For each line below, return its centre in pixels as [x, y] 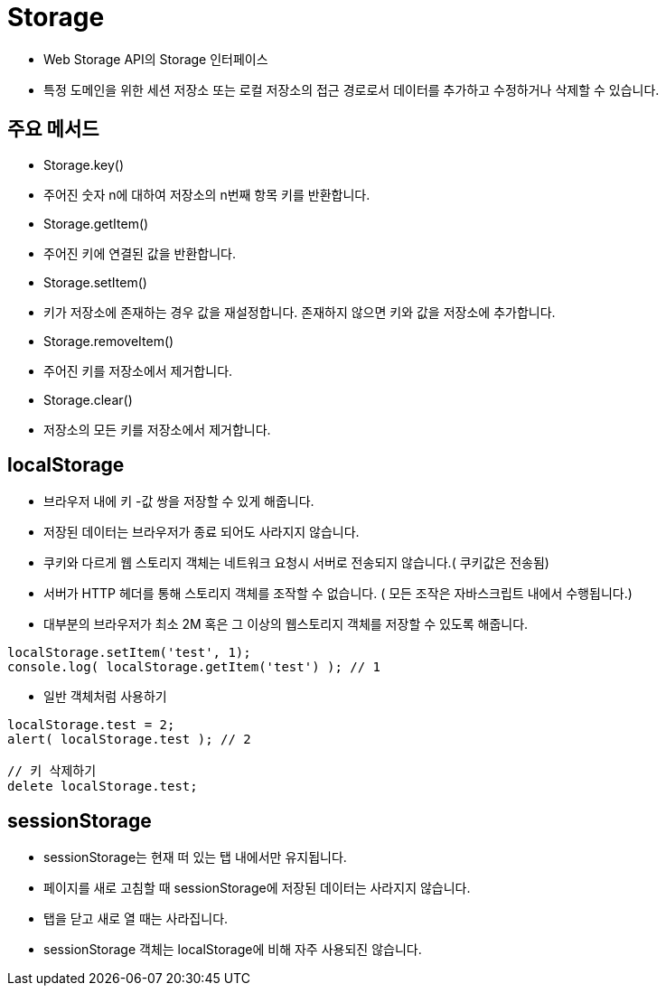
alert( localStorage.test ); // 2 [129, 740]
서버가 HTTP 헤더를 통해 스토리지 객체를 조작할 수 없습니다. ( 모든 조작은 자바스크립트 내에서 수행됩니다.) [338, 594]
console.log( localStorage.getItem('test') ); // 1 [194, 667]
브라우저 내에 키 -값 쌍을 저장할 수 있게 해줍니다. [179, 501]
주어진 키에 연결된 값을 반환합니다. [140, 253]
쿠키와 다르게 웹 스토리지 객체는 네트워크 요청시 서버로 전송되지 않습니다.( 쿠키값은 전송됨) [296, 563]
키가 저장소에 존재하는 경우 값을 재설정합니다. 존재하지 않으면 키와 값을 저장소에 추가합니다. [300, 312]
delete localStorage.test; [103, 787]
